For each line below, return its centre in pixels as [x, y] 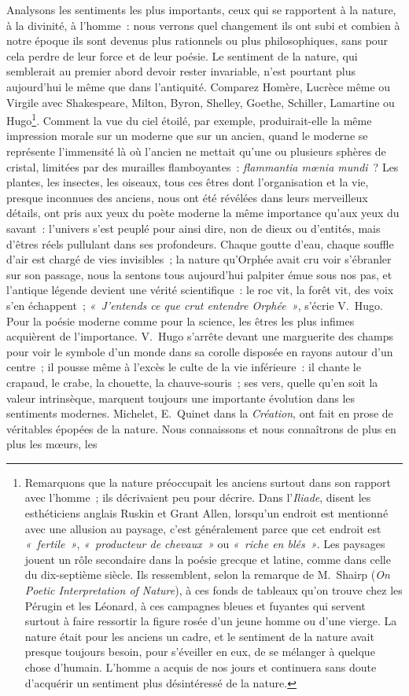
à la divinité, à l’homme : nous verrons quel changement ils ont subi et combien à [203, 25]
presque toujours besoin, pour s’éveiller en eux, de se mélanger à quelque [200, 652]
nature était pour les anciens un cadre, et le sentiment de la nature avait [199, 636]
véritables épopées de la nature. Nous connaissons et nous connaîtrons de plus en [201, 428]
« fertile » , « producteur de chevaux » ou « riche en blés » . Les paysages [205, 544]
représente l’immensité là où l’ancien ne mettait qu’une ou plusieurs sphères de [196, 151]
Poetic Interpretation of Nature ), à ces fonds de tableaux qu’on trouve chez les [214, 590]
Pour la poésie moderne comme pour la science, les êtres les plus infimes [181, 320]
